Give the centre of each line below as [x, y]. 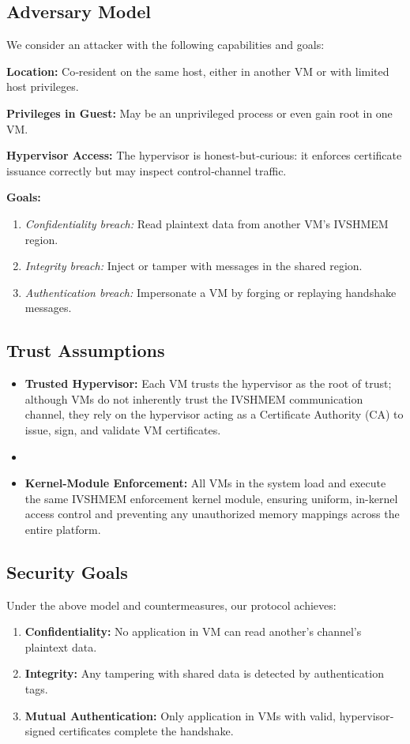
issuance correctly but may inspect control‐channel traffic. [147, 170]
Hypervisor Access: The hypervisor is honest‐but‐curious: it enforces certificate [204, 155]
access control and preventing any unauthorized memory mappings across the [212, 514]
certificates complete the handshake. [146, 731]
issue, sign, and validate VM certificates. [123, 429]
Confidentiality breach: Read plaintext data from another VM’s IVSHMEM [207, 223]
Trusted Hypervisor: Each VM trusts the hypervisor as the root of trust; [208, 383]
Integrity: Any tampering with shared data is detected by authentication [204, 673]
